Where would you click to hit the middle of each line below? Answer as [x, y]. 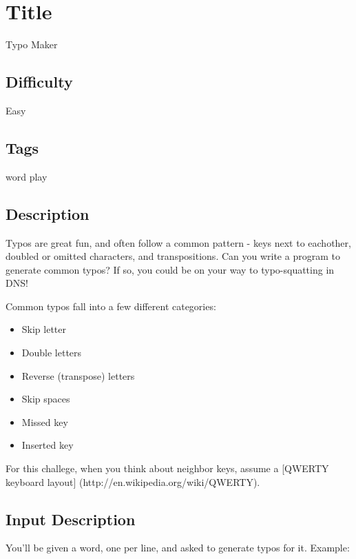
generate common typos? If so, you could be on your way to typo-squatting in [170, 269]
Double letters [52, 353]
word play [27, 176]
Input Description [71, 519]
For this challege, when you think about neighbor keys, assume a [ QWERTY [167, 468]
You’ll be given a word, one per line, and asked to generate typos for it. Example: [178, 548]
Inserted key [48, 445]
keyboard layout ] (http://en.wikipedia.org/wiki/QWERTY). [133, 481]
